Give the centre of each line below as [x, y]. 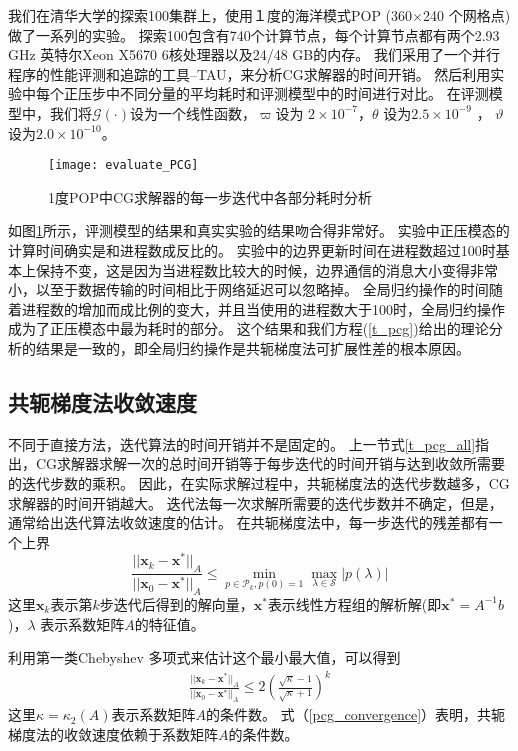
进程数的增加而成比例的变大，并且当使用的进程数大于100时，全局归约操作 [263, 308]
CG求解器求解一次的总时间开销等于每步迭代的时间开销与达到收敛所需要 [270, 463]
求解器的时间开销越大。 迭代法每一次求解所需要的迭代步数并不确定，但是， [255, 502]
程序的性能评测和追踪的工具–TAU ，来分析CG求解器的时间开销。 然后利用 [249, 73]
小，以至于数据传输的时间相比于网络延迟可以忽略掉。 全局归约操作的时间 [248, 289]
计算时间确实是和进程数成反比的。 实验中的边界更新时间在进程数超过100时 [252, 250]
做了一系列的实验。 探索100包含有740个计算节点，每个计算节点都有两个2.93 [254, 34]
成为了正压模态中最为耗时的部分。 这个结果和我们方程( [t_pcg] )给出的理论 [248, 328]
